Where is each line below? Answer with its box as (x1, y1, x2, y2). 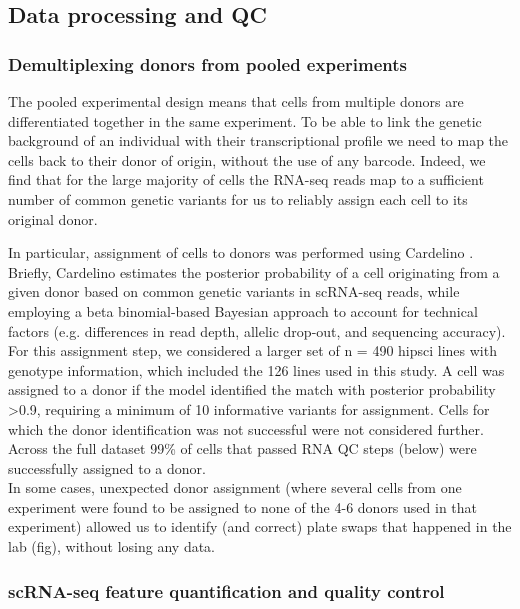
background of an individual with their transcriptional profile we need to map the (8, 130, 509, 151)
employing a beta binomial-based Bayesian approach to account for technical (8, 300, 478, 321)
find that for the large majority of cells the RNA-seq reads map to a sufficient (8, 169, 484, 190)
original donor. (8, 208, 98, 229)
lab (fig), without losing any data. (8, 536, 216, 557)
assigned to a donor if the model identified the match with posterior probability (8, 379, 496, 400)
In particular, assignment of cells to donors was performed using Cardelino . (8, 242, 474, 263)
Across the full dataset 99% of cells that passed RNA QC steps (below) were (8, 438, 477, 459)
